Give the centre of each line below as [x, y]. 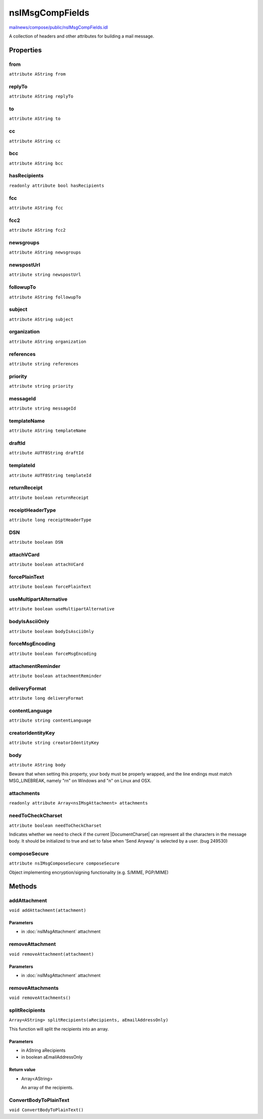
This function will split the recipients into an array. [59, 1029]
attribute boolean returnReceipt [49, 498]
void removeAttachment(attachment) [52, 954]
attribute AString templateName [47, 431]
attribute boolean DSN [36, 542]
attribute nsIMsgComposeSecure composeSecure [64, 864]
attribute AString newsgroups [45, 253]
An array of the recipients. [47, 1088]
